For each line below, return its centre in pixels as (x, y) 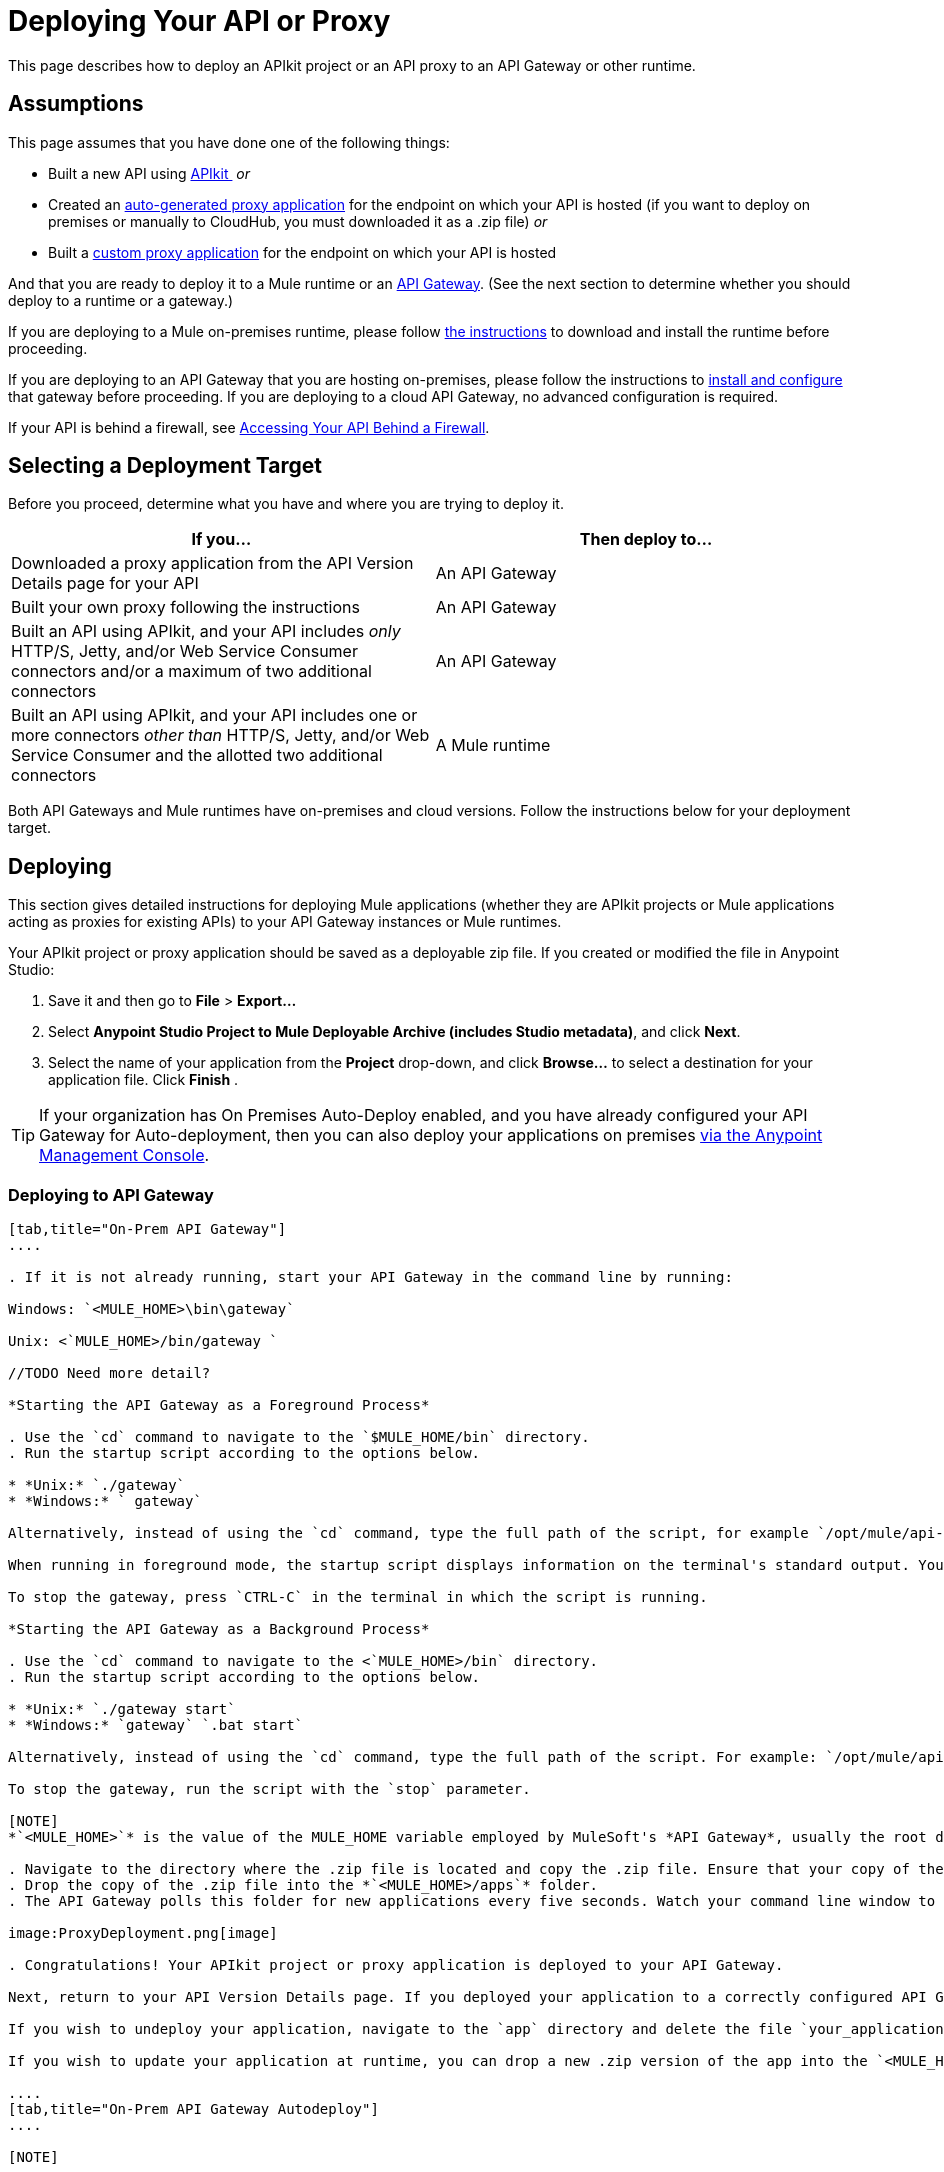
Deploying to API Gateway (111, 1194)
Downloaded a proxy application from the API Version (212, 563)
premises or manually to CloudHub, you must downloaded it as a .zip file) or (298, 221)
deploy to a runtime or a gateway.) (121, 300)
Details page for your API (105, 583)
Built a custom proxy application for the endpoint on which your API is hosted (302, 252)
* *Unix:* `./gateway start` (122, 1709)
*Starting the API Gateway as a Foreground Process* (219, 1405)
